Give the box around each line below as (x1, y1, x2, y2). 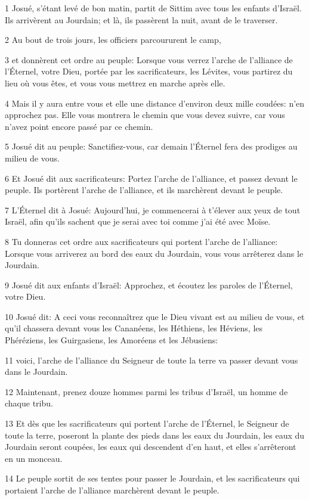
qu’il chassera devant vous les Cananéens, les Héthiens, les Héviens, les (5, 322, 263, 334)
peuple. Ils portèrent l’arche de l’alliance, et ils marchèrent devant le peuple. (5, 184, 283, 196)
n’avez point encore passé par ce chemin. (5, 120, 153, 132)
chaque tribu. (5, 397, 53, 409)
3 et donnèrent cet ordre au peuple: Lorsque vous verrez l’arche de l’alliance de (5, 53, 293, 66)
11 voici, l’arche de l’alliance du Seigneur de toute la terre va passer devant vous (5, 353, 298, 366)
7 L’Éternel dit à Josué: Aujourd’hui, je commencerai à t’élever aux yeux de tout (5, 203, 301, 216)
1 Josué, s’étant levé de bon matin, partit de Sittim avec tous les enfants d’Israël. (5, 2, 302, 14)
